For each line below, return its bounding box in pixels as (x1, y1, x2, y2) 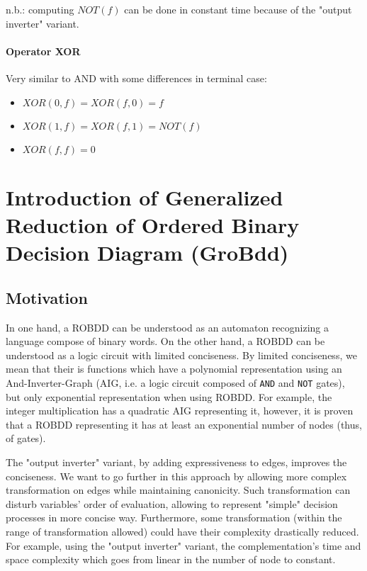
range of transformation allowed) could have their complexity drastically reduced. (6, 524, 359, 538)
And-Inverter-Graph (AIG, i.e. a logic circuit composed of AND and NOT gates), (6, 375, 345, 390)
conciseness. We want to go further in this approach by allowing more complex (6, 468, 347, 483)
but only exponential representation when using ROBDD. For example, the (6, 389, 332, 404)
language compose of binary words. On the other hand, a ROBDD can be (6, 334, 325, 349)
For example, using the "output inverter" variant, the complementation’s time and (6, 538, 361, 553)
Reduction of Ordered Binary (6, 210, 300, 239)
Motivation (6, 286, 88, 308)
